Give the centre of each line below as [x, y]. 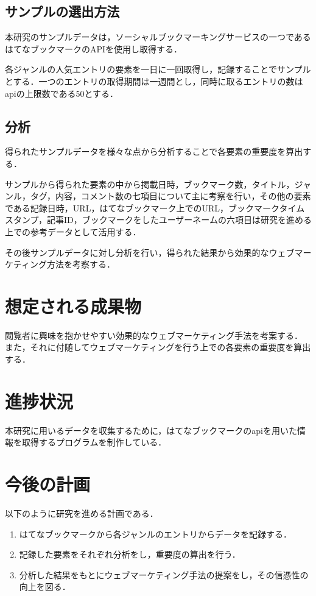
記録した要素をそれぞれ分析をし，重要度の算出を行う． [130, 554]
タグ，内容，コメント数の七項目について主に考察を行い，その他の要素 [170, 196]
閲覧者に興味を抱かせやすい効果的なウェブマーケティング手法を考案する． [154, 335]
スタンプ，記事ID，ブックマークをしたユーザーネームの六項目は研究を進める [158, 220]
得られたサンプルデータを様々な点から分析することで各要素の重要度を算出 [154, 151]
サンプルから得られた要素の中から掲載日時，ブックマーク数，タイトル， [150, 184]
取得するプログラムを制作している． [94, 442]
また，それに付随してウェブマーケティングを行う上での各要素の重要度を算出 [158, 347]
